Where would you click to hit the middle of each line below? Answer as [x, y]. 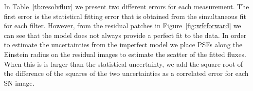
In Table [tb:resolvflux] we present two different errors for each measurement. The [126, 6]
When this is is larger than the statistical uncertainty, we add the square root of [124, 64]
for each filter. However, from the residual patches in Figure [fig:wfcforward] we [123, 26]
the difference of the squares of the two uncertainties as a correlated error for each [126, 73]
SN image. [19, 82]
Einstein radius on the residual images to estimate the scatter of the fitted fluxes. [125, 54]
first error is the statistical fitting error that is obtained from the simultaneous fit [125, 16]
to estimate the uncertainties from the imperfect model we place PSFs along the [123, 45]
